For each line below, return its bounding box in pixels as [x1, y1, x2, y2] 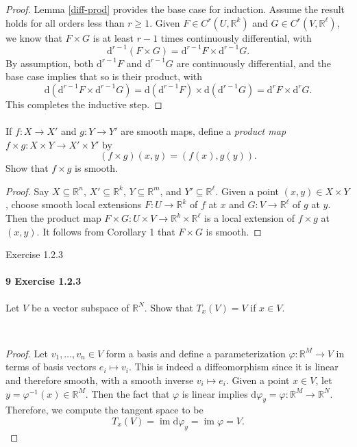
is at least [93, 30, 134, 44]
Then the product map [5, 211, 101, 225]
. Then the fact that [85, 386, 170, 400]
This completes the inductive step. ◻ [5, 97, 162, 111]
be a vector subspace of [31, 300, 130, 314]
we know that [5, 30, 62, 44]
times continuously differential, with [160, 30, 312, 44]
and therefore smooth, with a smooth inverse [5, 372, 194, 387]
